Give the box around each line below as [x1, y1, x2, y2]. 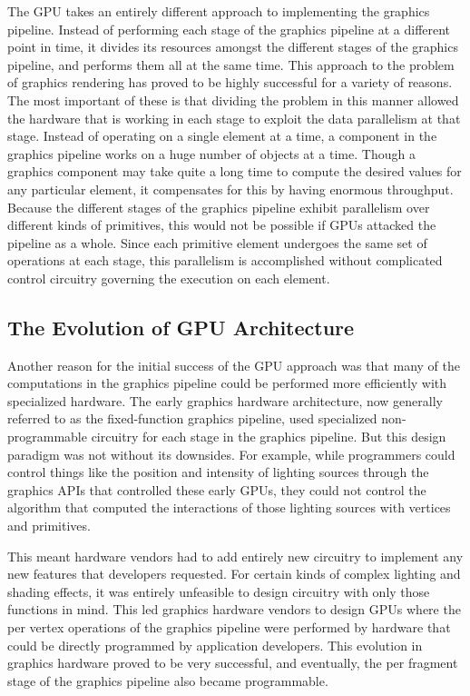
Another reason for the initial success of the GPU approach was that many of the [7, 355, 460, 374]
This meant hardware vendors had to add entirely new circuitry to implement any [7, 546, 464, 565]
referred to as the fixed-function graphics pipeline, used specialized [7, 409, 377, 428]
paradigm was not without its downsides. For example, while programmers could [7, 444, 455, 463]
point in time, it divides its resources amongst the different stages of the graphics [7, 37, 458, 56]
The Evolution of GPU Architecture [7, 313, 355, 341]
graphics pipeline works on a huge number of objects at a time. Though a [7, 144, 416, 163]
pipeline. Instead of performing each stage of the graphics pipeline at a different [7, 19, 451, 38]
